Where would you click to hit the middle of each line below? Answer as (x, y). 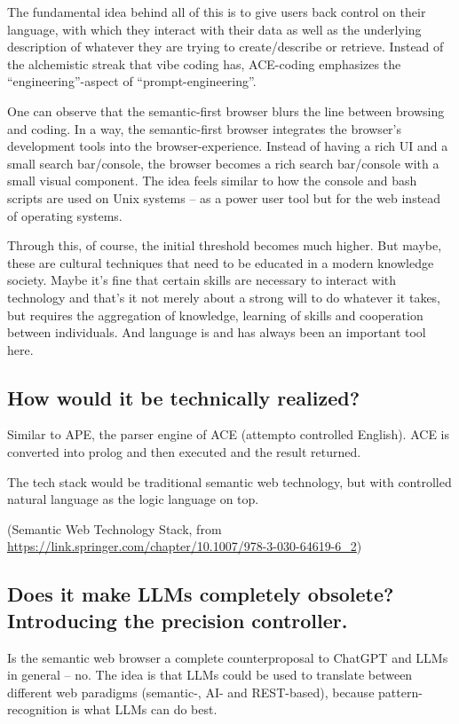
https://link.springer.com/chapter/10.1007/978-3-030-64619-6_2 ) (185, 546)
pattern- (400, 692)
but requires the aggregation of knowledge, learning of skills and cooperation (215, 315)
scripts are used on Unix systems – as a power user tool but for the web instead (224, 197)
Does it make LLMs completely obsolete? (201, 594)
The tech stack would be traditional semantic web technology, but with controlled (229, 481)
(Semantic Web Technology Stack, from (115, 528)
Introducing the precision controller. (178, 620)
